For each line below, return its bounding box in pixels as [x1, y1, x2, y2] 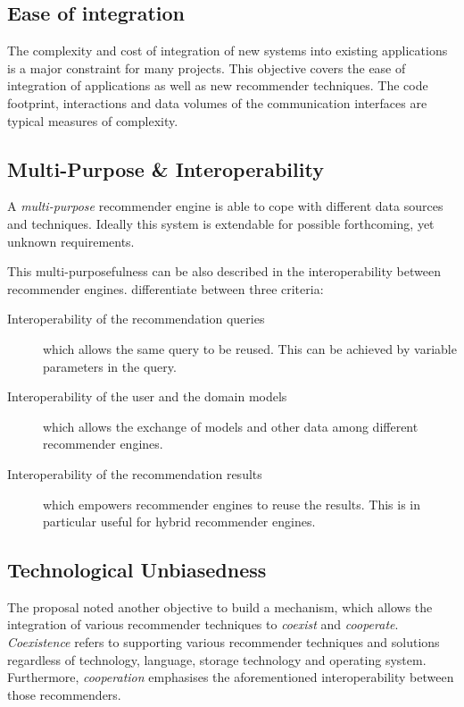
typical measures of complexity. [7, 111, 178, 130]
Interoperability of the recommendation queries [7, 309, 265, 328]
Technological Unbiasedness [7, 556, 267, 584]
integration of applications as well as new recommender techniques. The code [7, 76, 428, 95]
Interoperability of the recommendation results [7, 464, 262, 483]
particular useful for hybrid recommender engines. [43, 512, 316, 531]
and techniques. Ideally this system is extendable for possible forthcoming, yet [7, 214, 435, 232]
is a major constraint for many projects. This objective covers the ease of [7, 58, 406, 77]
